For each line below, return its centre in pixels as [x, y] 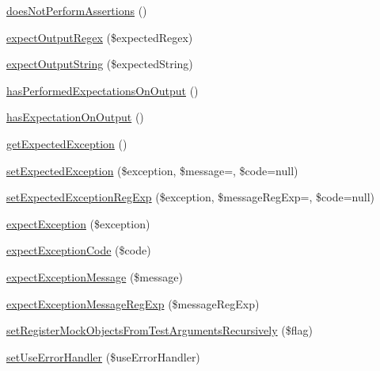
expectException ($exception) [78, 223]
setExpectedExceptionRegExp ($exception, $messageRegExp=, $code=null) [190, 197]
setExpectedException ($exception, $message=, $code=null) [152, 170]
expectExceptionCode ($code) [79, 250]
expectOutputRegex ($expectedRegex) [100, 37]
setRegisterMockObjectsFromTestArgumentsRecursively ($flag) [160, 330]
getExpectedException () [67, 143]
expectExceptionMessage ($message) [95, 276]
